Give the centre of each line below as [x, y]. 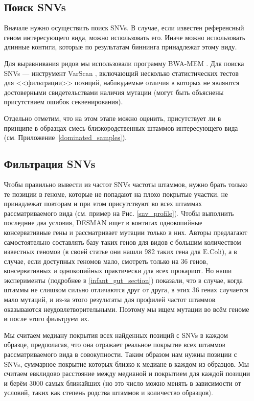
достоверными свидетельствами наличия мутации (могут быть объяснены [114, 92]
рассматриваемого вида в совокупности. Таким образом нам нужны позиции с [121, 354]
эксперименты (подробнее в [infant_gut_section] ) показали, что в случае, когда [124, 280]
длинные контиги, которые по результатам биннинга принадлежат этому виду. [120, 47]
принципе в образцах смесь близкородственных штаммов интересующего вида [121, 128]
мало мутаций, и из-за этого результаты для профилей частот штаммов [110, 299]
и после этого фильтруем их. [47, 318]
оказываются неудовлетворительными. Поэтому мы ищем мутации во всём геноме [127, 309]
